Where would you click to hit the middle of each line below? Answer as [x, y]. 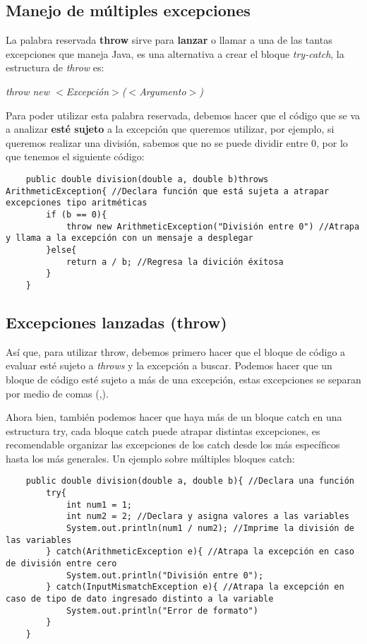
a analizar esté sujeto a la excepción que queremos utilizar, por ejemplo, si [170, 129]
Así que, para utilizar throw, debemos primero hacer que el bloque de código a [176, 351]
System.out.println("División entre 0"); [165, 575]
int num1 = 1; [99, 505]
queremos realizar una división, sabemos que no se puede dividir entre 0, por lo [177, 142]
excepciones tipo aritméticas [77, 203]
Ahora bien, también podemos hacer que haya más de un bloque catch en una [174, 417]
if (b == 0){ [77, 214]
